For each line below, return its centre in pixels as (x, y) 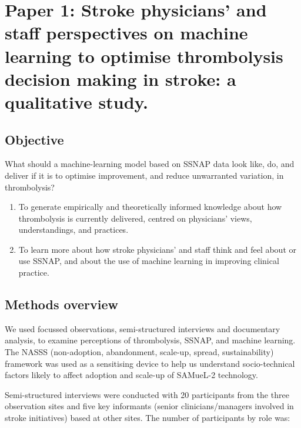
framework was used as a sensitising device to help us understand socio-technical (150, 363)
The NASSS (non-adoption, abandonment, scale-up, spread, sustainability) (139, 352)
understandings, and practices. (73, 230)
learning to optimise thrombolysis (144, 56)
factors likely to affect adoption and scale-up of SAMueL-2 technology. (131, 375)
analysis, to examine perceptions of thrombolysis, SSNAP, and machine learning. (150, 340)
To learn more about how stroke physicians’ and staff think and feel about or (158, 249)
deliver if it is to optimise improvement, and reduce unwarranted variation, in (144, 175)
